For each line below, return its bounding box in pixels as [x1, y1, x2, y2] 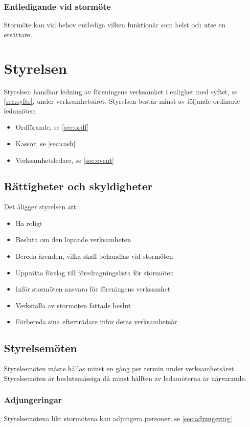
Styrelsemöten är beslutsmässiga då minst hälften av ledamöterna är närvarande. [4, 373, 247, 383]
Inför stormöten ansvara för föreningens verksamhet [15, 284, 171, 294]
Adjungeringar [4, 394, 62, 406]
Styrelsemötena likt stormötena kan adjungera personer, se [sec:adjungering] [4, 413, 232, 423]
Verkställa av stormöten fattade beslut [15, 300, 131, 310]
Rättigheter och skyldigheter [4, 179, 153, 194]
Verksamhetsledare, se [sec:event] [15, 155, 114, 165]
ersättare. [4, 29, 32, 39]
